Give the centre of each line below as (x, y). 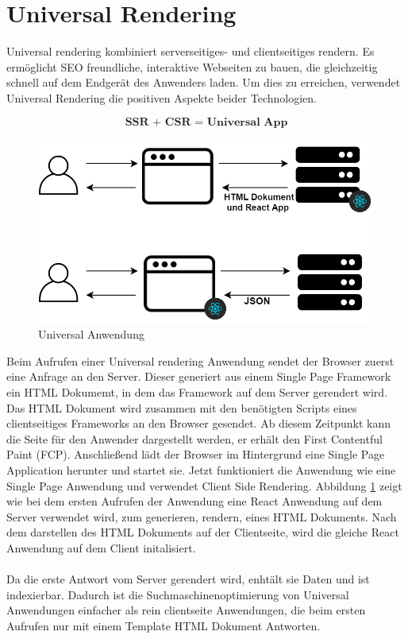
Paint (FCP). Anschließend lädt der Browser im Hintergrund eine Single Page (196, 454)
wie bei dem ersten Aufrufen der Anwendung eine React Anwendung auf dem (194, 501)
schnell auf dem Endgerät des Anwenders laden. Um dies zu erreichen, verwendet (204, 82)
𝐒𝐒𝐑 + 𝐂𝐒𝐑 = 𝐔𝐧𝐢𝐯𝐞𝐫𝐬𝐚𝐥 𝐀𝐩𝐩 (206, 122)
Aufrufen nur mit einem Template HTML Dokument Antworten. (164, 625)
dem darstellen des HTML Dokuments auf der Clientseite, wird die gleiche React (203, 532)
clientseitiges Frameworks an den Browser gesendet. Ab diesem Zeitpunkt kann (198, 423)
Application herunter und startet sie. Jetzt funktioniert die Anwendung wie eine (201, 470)
